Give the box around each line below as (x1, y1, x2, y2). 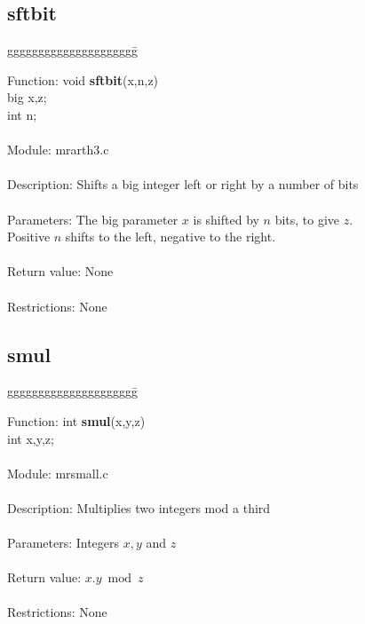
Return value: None (7, 262, 114, 280)
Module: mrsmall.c (7, 463, 108, 482)
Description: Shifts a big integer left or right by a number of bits (7, 175, 359, 194)
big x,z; (7, 88, 47, 107)
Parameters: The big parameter (7, 209, 179, 228)
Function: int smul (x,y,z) (7, 411, 146, 430)
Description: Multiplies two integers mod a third (7, 498, 271, 517)
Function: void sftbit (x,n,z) (7, 70, 159, 89)
